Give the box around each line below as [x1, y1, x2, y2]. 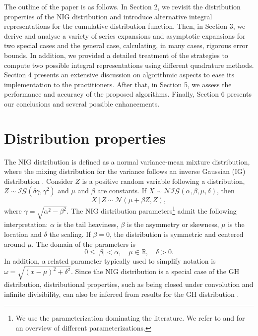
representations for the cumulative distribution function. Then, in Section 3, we [4, 21, 246, 31]
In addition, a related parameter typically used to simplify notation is [4, 256, 216, 266]
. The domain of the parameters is [31, 238, 136, 249]
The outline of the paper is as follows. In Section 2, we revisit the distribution [4, 1, 241, 11]
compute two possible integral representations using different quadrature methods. [4, 59, 254, 70]
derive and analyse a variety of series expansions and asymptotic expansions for [4, 30, 246, 41]
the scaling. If [49, 228, 91, 239]
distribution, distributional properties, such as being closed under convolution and [4, 279, 254, 289]
